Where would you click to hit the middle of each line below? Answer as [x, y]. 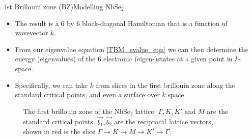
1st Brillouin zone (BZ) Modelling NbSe [62, 6]
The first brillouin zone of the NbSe [77, 111]
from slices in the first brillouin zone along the [166, 85]
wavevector [31, 33]
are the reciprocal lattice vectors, [164, 122]
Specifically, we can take [51, 85]
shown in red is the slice [59, 131]
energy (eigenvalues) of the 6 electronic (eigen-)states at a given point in [124, 59]
